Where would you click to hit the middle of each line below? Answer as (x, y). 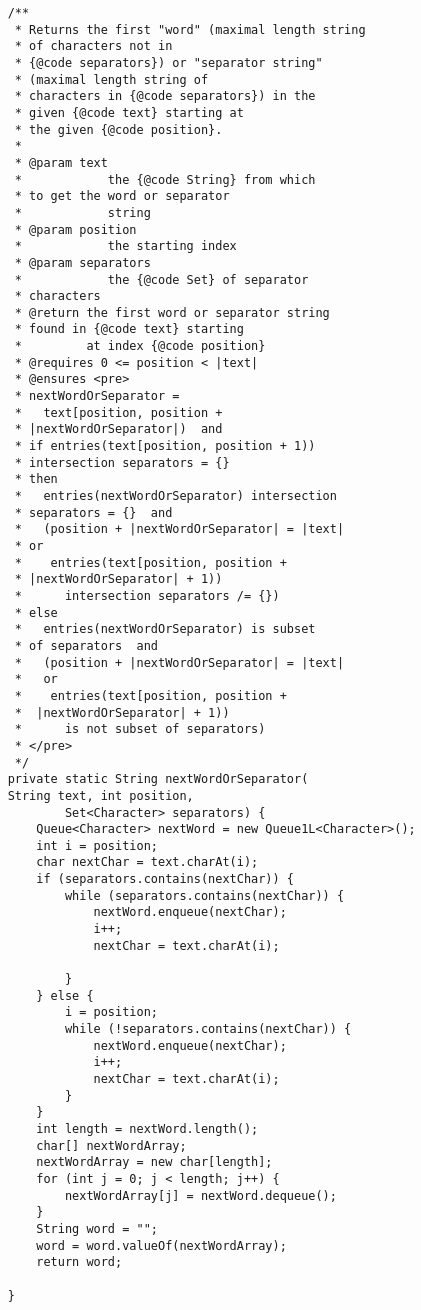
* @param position (75, 229)
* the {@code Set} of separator (161, 279)
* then (36, 479)
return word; (79, 1262)
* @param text (61, 162)
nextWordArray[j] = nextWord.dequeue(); (200, 1195)
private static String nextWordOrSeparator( (158, 779)
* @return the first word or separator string (172, 312)
